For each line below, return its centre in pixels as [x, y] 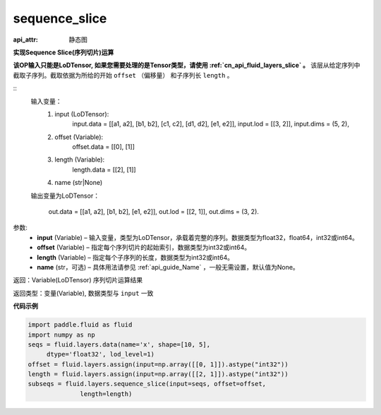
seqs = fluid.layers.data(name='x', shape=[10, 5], [119, 344]
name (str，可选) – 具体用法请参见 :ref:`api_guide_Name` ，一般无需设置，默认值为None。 [168, 267]
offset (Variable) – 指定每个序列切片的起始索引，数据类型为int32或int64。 [144, 248]
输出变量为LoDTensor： [65, 196]
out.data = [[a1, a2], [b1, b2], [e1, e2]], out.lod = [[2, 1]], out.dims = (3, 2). [153, 212]
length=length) [106, 394]
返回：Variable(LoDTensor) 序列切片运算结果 [78, 280]
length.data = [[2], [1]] [104, 169]
